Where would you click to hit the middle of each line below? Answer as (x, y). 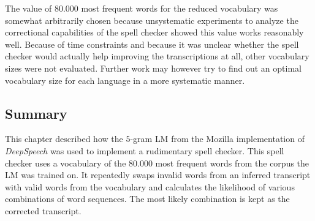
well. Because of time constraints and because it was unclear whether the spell (152, 44)
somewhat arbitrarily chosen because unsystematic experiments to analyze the (152, 20)
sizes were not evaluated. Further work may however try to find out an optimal (153, 68)
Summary (36, 113)
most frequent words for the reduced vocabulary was (180, 8)
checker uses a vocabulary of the (66, 163)
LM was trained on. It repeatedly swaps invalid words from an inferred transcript (158, 175)
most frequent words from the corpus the (232, 163)
